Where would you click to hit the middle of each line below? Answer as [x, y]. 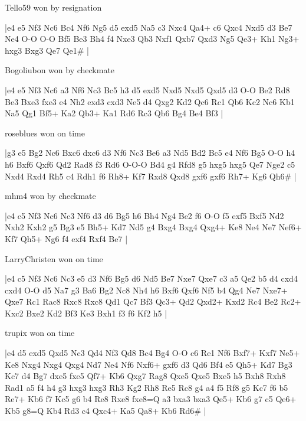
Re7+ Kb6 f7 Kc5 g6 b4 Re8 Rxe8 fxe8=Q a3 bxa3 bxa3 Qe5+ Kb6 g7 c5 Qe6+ [151, 399]
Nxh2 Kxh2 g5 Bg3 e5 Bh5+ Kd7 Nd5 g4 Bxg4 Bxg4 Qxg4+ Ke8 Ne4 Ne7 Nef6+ [153, 227]
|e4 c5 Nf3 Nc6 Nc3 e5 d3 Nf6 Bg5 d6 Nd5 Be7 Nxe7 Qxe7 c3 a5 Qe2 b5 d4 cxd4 [151, 278]
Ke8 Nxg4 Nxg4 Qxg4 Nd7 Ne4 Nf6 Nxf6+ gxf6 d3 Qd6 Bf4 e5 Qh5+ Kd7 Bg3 [149, 364]
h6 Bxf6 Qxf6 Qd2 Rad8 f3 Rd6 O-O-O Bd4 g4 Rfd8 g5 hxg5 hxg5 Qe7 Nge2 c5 [150, 164]
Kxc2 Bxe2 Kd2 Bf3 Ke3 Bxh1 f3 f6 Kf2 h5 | [86, 313]
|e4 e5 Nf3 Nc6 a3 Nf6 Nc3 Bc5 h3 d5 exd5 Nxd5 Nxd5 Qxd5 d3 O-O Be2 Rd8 [147, 89]
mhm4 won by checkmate [50, 196]
